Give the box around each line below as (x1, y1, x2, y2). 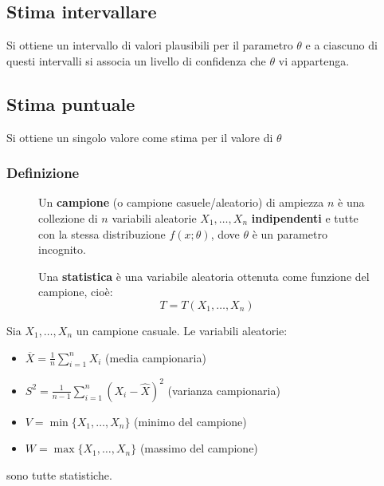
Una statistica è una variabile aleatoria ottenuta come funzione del (38, 267, 370, 284)
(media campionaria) (105, 349, 206, 365)
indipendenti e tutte (251, 210, 359, 226)
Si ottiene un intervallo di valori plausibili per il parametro (6, 37, 293, 53)
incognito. (38, 241, 86, 258)
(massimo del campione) (139, 440, 258, 456)
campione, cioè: (38, 283, 113, 300)
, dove (210, 225, 240, 242)
